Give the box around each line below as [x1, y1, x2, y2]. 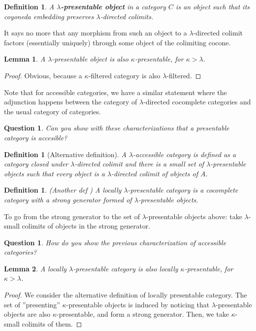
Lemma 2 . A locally [4, 263, 67, 273]
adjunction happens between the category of [4, 97, 137, 107]
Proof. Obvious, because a [4, 70, 82, 80]
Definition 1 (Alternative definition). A [4, 149, 127, 159]
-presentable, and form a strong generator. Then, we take [57, 309, 229, 319]
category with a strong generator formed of [4, 194, 132, 204]
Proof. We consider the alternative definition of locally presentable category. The [4, 290, 247, 300]
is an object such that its [176, 1, 250, 11]
